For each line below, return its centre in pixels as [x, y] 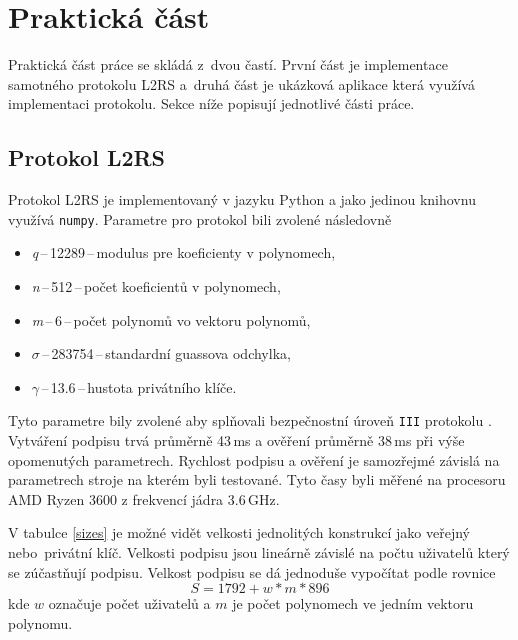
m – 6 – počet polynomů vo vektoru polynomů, [171, 319]
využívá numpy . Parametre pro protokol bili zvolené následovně [200, 218]
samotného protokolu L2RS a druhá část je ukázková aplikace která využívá [241, 83]
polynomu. [40, 622]
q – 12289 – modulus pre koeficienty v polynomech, [183, 252]
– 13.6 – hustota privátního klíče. [139, 386]
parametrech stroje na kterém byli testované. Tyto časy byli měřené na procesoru [257, 479]
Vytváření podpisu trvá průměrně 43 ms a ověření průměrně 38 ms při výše [236, 439]
